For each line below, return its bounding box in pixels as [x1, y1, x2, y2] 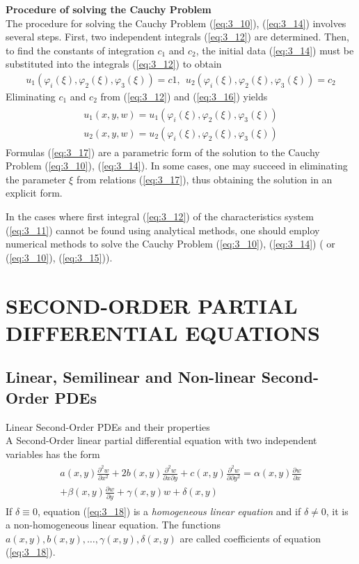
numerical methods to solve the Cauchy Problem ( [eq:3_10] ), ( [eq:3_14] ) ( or [6, 236, 335, 251]
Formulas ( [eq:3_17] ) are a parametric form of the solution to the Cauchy [6, 144, 320, 159]
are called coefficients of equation [179, 531, 321, 545]
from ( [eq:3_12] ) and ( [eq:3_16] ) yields [100, 89, 268, 103]
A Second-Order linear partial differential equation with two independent [6, 433, 317, 448]
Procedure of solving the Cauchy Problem [6, 2, 212, 16]
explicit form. [6, 185, 63, 200]
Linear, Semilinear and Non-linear [6, 366, 256, 388]
